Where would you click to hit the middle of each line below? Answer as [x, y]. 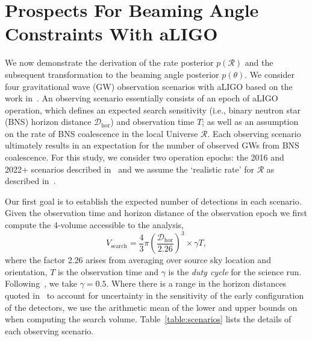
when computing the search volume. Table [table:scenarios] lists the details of [148, 319]
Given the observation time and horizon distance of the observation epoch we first [156, 213]
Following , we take [41, 283]
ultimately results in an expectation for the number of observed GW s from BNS [152, 145]
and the [259, 62]
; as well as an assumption [250, 122]
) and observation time [152, 122]
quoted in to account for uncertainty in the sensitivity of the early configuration [154, 295]
